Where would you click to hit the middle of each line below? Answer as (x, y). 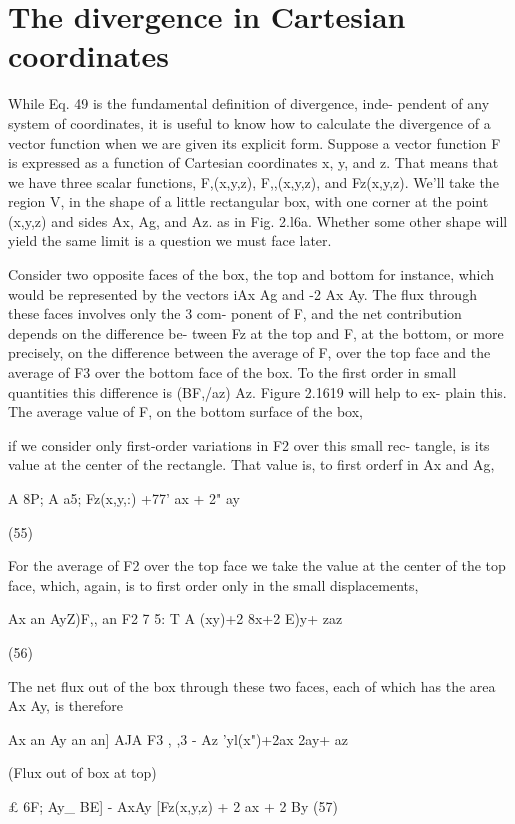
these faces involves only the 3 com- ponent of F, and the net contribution (235, 313)
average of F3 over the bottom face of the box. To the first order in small (232, 372)
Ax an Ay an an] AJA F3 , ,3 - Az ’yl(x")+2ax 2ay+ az (178, 738)
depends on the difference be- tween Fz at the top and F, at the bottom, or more (256, 332)
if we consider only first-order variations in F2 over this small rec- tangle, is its (249, 444)
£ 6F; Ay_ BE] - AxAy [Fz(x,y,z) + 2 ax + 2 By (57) (173, 805)
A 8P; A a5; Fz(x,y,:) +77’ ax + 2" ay (124, 498)
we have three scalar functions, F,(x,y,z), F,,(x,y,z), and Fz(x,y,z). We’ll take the (253, 181)
